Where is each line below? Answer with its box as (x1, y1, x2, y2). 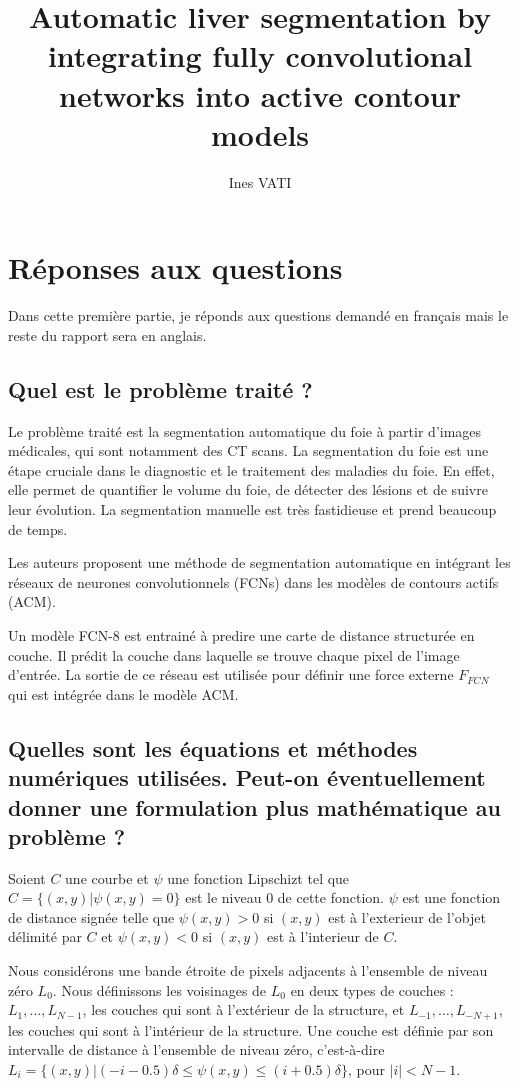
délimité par (8, 926, 82, 947)
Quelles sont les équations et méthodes (8, 732, 418, 763)
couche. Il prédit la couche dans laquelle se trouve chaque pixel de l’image (8, 644, 460, 665)
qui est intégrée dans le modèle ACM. (8, 683, 239, 704)
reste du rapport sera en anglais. (8, 324, 207, 345)
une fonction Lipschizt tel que (167, 867, 350, 888)
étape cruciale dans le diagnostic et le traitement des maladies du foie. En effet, (8, 459, 495, 480)
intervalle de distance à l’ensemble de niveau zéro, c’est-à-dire (8, 1039, 385, 1060)
